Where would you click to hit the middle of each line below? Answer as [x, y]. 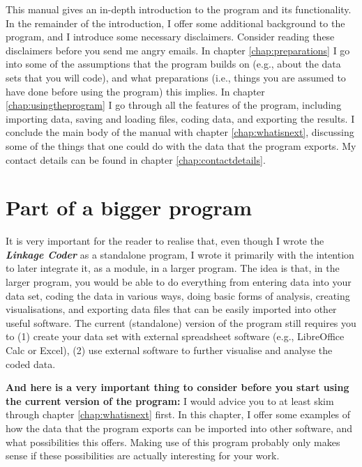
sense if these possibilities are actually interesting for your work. [143, 455]
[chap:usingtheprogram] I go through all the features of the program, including [174, 105]
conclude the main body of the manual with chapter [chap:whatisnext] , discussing [180, 132]
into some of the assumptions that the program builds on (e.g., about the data [173, 64]
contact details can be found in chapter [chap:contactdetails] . [136, 159]
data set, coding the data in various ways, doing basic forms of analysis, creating [178, 295]
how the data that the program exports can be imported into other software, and [179, 428]
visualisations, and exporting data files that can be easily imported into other [171, 309]
